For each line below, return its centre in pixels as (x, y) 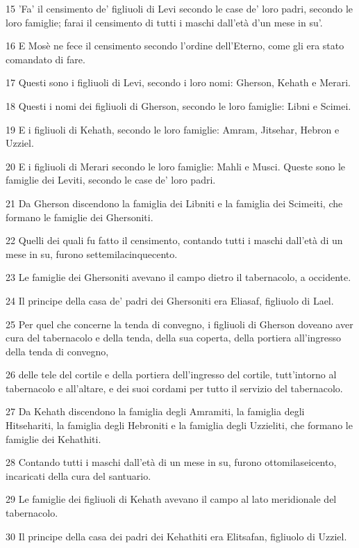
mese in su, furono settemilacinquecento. (92, 253)
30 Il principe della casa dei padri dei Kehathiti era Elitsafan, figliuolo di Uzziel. (176, 536)
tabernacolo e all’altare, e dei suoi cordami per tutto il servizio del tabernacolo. (174, 388)
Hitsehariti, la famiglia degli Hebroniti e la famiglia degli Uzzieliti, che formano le (179, 425)
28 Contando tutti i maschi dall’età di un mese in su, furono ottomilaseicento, (171, 462)
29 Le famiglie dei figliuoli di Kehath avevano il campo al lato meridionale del (171, 499)
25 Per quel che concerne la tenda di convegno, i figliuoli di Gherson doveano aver (179, 324)
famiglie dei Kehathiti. (53, 438)
